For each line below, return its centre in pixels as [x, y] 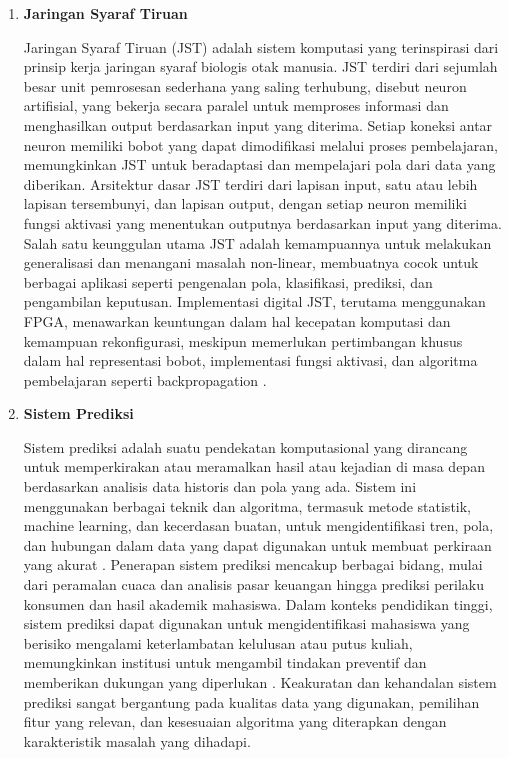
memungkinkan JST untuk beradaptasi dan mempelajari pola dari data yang [259, 164]
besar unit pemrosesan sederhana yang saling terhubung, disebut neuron [245, 85]
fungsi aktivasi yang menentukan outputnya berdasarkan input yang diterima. [262, 222]
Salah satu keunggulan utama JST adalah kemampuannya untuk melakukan [257, 242]
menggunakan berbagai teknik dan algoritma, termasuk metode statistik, [247, 505]
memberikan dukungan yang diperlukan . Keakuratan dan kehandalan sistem [260, 682]
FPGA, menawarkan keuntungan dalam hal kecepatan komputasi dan [237, 320]
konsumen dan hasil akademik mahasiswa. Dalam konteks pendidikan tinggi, [258, 603]
